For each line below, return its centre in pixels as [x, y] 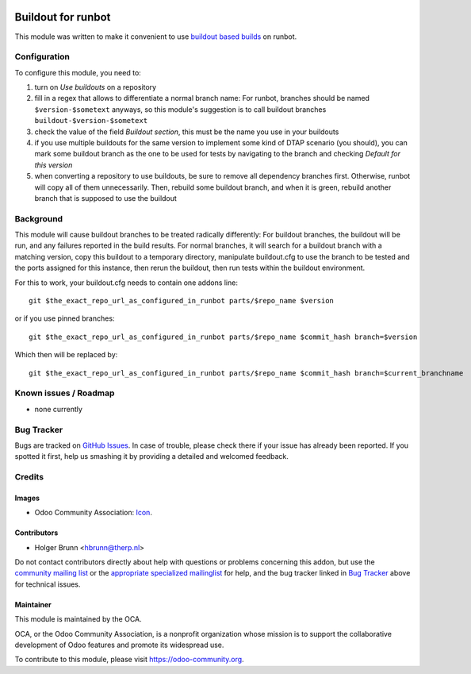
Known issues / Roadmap [65, 393]
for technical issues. [48, 584]
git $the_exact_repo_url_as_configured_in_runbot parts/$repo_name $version [182, 301]
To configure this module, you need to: [78, 72]
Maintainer [33, 604]
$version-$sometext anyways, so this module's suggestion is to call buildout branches [180, 109]
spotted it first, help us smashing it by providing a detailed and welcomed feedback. [151, 456]
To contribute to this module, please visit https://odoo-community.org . [130, 660]
